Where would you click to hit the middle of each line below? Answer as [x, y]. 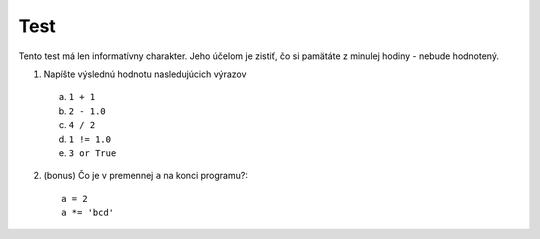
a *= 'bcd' [88, 213]
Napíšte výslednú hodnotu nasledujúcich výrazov [145, 74]
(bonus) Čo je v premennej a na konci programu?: [146, 176]
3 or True [92, 153]
